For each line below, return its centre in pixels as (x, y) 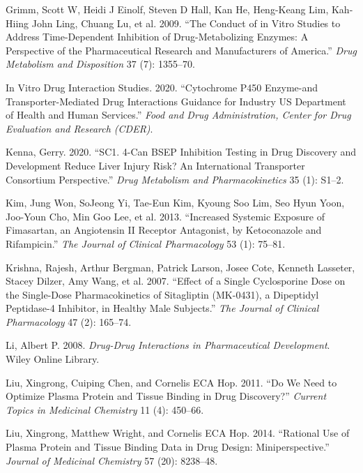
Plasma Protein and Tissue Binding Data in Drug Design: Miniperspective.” (168, 447)
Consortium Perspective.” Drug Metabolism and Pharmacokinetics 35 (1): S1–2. (175, 179)
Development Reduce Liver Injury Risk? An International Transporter (155, 165)
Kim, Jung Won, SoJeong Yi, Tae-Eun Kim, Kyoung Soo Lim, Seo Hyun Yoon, (175, 203)
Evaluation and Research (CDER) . (79, 128)
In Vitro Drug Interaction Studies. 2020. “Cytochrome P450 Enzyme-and (162, 87)
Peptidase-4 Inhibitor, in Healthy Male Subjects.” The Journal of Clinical (162, 308)
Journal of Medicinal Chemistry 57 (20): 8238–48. (112, 460)
